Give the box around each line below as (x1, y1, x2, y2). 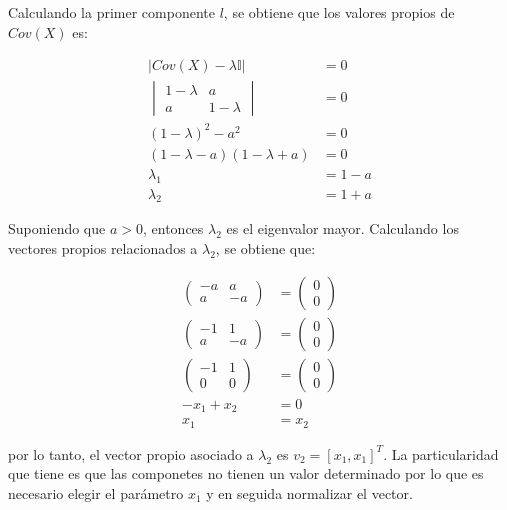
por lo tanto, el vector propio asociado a (8, 443, 254, 464)
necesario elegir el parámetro (8, 482, 184, 503)
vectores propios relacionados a (8, 238, 198, 259)
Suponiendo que (8, 218, 106, 239)
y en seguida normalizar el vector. (206, 482, 413, 503)
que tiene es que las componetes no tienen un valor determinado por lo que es (8, 463, 484, 484)
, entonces (142, 218, 204, 239)
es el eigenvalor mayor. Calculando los (226, 218, 459, 239)
